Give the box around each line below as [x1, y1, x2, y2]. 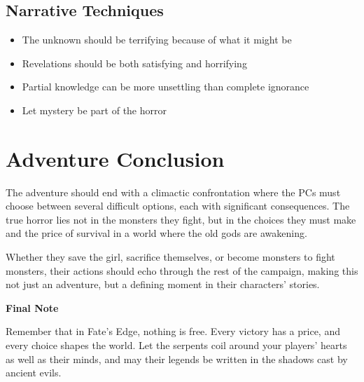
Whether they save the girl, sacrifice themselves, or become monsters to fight [6, 250, 335, 264]
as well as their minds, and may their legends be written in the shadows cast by [6, 351, 348, 366]
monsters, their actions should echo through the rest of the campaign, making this [6, 263, 358, 278]
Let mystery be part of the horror [22, 102, 167, 117]
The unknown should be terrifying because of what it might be [22, 32, 292, 47]
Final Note [6, 300, 59, 315]
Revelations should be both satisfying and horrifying [22, 55, 247, 70]
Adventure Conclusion [6, 144, 225, 172]
